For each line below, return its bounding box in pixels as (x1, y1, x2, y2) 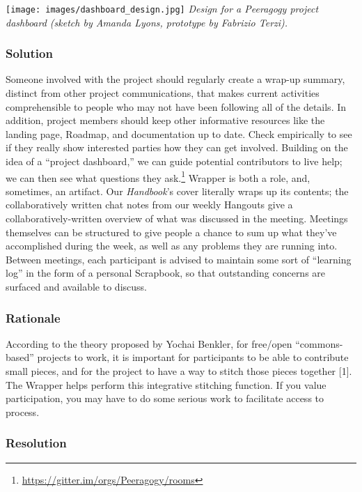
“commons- (295, 336, 343, 351)
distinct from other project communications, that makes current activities (6, 86, 320, 100)
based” (6, 350, 34, 364)
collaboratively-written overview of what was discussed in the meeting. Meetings (6, 211, 348, 226)
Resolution (6, 434, 67, 452)
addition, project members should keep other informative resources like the (6, 113, 325, 128)
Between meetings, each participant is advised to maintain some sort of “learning (6, 252, 352, 266)
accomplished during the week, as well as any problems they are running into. (6, 238, 338, 253)
